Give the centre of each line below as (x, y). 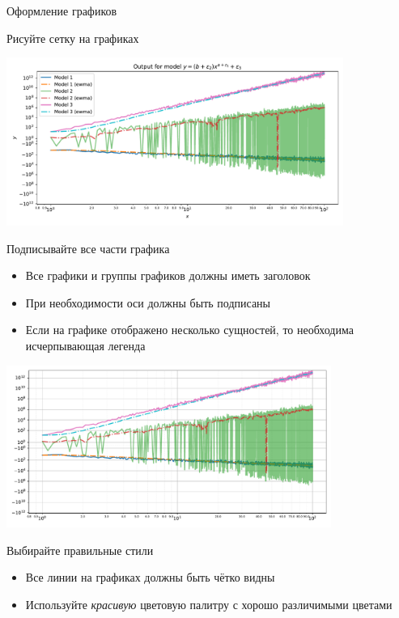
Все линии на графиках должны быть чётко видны (150, 577)
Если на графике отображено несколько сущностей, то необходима (189, 330)
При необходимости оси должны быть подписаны (148, 302)
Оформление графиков (62, 11)
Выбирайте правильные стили (80, 550)
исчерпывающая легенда (85, 346)
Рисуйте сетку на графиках (73, 38)
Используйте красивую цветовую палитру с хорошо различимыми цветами (209, 604)
